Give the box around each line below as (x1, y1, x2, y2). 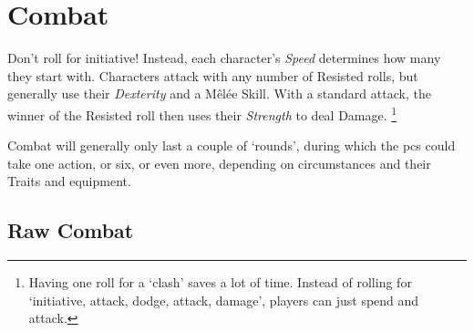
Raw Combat (7, 216, 134, 244)
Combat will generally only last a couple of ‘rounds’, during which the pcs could (7, 136, 456, 155)
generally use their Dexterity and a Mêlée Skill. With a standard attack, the (7, 84, 431, 103)
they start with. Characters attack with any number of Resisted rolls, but (7, 66, 418, 85)
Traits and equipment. (7, 171, 131, 191)
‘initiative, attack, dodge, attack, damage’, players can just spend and (28, 290, 419, 309)
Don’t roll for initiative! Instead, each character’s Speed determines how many (7, 48, 441, 67)
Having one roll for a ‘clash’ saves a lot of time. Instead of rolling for (28, 273, 412, 292)
